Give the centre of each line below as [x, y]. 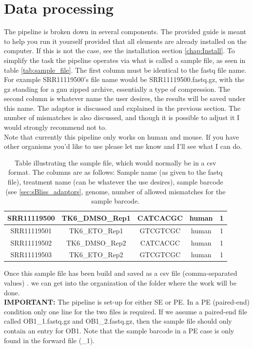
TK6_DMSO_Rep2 [96, 242]
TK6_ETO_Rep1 [96, 230]
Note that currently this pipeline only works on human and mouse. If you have [122, 136]
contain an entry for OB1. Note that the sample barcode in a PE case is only [119, 330]
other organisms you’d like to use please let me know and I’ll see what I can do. [123, 146]
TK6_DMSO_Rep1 [96, 217]
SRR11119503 [31, 255]
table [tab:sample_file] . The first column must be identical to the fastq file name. [125, 70]
